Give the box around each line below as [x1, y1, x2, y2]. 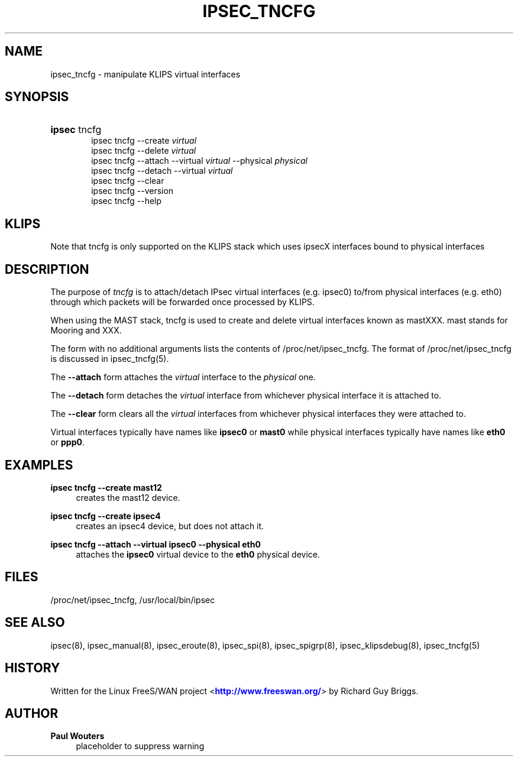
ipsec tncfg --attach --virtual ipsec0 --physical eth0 [50, 539, 261, 549]
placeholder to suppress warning [76, 741, 205, 752]
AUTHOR [5, 705, 59, 721]
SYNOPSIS [5, 89, 69, 105]
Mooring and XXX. [50, 325, 122, 336]
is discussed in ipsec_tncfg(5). [50, 354, 169, 364]
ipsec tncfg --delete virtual [91, 145, 196, 156]
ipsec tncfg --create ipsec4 [50, 510, 161, 521]
